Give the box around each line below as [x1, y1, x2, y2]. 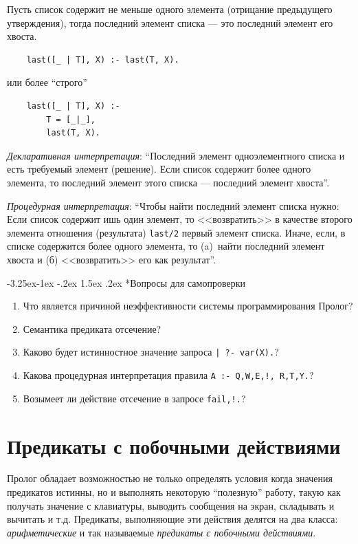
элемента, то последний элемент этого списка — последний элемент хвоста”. [7, 175, 330, 189]
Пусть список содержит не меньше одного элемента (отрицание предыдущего [7, 2, 333, 16]
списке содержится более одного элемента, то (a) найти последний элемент [7, 239, 325, 253]
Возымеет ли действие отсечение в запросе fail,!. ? [23, 391, 246, 405]
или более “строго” [7, 75, 87, 89]
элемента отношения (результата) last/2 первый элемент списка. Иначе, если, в [7, 225, 346, 239]
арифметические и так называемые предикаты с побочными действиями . [7, 525, 316, 539]
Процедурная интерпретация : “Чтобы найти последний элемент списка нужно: [7, 198, 339, 213]
